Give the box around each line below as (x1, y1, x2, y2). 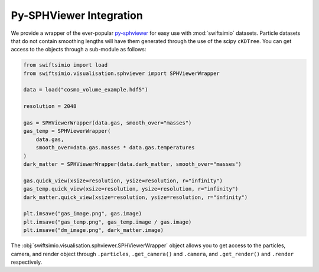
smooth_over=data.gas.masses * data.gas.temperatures (35, 145, 195, 151)
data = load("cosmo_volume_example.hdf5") (23, 86, 148, 93)
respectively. (11, 258, 43, 266)
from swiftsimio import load (23, 62, 108, 68)
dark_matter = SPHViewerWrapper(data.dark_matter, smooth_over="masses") (23, 161, 242, 168)
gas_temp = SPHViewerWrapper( (23, 127, 111, 135)
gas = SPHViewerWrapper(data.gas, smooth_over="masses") (23, 120, 192, 126)
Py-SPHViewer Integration (11, 9, 143, 22)
